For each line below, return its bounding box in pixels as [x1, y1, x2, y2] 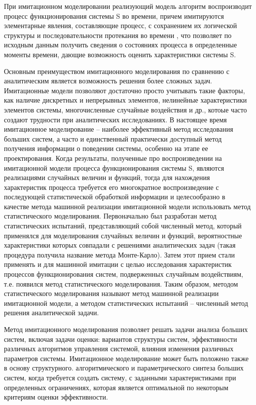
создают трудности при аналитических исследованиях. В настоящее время [4, 114, 227, 124]
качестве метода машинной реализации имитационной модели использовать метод [4, 201, 251, 211]
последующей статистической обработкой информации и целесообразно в [4, 191, 225, 202]
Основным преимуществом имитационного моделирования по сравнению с [4, 66, 229, 76]
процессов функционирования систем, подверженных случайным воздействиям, [4, 269, 243, 279]
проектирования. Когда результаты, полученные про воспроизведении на [4, 152, 222, 163]
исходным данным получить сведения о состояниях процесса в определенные [4, 39, 237, 50]
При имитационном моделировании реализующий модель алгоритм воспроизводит [4, 1, 252, 11]
